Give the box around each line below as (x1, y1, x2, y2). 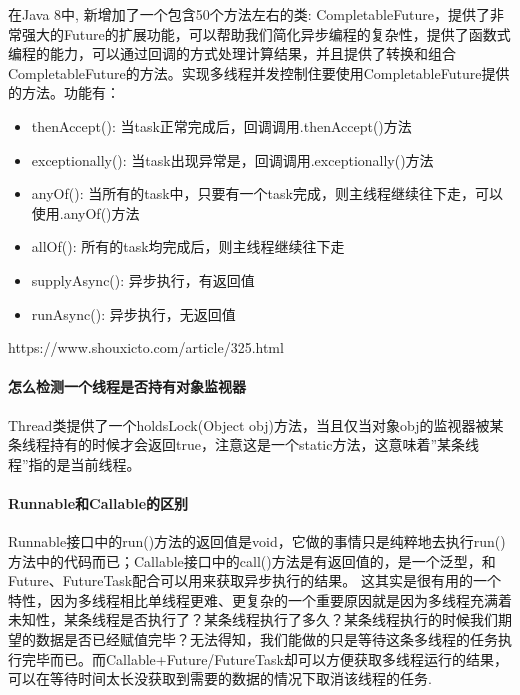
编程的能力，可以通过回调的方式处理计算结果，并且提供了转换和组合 (8, 43, 456, 64)
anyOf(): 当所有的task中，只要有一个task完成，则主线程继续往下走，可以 (31, 183, 503, 204)
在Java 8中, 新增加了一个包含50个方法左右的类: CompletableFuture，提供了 (8, 4, 490, 24)
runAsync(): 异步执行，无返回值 (31, 303, 236, 324)
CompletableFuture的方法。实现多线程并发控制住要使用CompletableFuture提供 (8, 62, 510, 83)
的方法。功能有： (8, 82, 120, 103)
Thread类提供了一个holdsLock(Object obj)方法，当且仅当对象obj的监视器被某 (8, 414, 504, 435)
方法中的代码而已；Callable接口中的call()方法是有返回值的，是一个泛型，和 (8, 550, 496, 571)
